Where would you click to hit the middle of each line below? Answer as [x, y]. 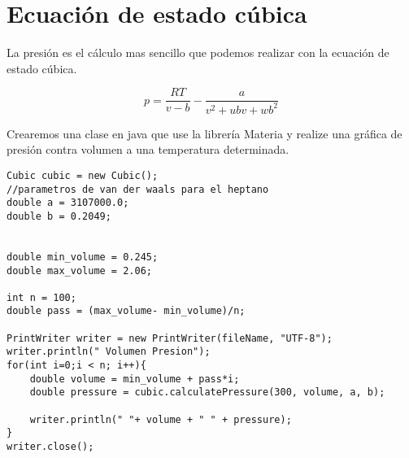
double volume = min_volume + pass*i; [135, 379]
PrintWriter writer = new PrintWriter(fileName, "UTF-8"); [170, 338]
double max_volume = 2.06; [79, 270]
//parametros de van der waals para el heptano [138, 189]
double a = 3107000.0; [68, 203]
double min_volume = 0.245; [83, 257]
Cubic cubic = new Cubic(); [83, 175]
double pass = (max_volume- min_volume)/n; [126, 311]
